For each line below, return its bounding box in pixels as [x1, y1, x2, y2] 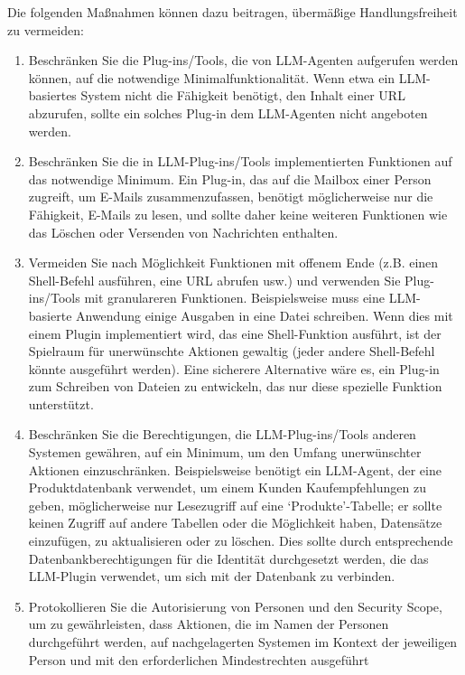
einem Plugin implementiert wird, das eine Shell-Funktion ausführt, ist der [28, 323, 442, 342]
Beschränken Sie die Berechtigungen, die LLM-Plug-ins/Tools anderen [28, 425, 416, 444]
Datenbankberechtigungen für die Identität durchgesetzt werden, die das [28, 548, 429, 567]
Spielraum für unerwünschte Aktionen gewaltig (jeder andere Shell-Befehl [28, 342, 435, 361]
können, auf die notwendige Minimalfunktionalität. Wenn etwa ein [28, 68, 395, 87]
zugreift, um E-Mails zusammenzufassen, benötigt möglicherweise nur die [28, 187, 433, 206]
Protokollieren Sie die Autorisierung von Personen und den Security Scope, [28, 596, 442, 615]
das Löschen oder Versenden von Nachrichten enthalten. [28, 222, 339, 241]
